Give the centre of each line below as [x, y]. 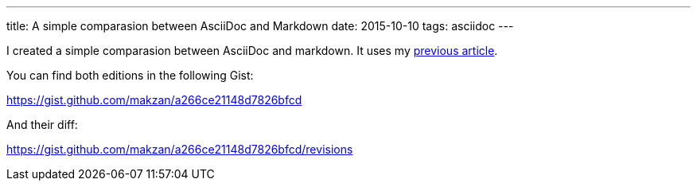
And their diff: [42, 125]
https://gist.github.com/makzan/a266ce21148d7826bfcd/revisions [180, 149]
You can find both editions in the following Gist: [130, 75]
